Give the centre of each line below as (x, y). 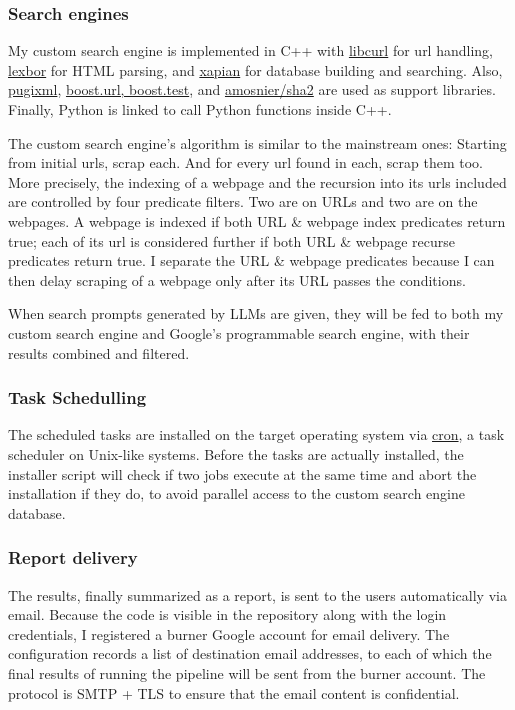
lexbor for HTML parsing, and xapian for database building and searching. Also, (255, 69)
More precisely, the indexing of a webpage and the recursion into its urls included (257, 181)
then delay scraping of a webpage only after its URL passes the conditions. (237, 279)
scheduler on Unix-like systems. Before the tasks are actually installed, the (236, 453)
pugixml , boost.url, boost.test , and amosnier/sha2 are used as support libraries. (252, 89)
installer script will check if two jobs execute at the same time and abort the (242, 473)
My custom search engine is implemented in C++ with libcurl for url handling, (250, 50)
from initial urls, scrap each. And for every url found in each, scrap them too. (245, 162)
